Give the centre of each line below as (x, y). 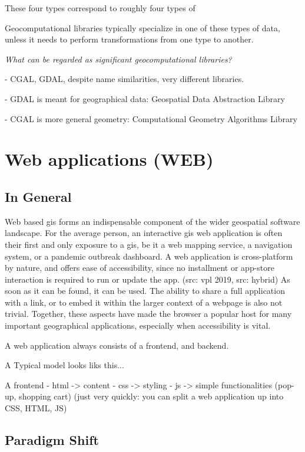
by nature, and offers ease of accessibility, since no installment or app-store (140, 268)
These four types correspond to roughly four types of (100, 8)
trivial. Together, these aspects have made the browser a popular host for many (148, 314)
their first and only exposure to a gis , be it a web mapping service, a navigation (149, 244)
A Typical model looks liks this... (64, 365)
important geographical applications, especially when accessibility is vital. (138, 325)
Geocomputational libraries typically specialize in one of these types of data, (142, 27)
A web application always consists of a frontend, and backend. (117, 345)
